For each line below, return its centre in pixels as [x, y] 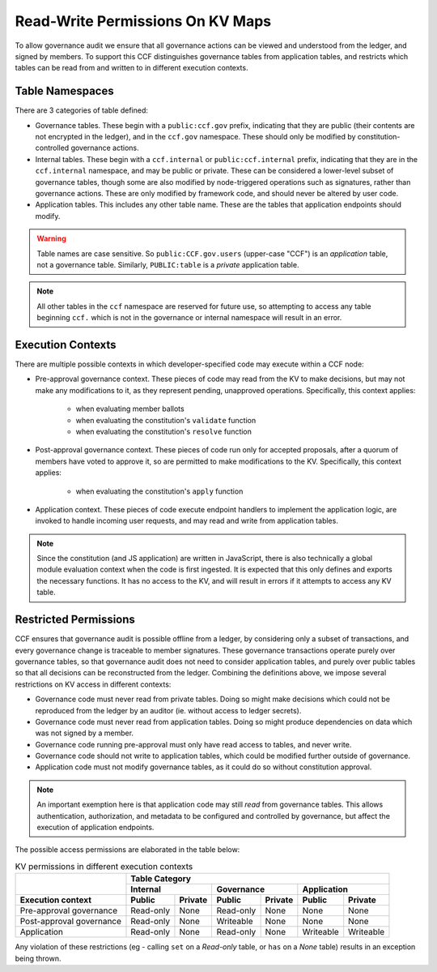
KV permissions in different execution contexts [104, 866]
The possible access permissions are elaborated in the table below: [127, 850]
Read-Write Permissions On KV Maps [143, 21]
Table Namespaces [64, 91]
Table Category [161, 879]
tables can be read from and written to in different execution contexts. [132, 68]
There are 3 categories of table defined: [82, 110]
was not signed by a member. [84, 733]
